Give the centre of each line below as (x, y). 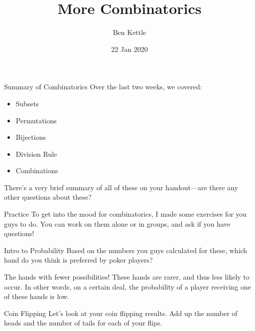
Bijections (31, 137)
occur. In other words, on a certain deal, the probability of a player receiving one (127, 286)
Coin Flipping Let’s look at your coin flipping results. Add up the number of (121, 313)
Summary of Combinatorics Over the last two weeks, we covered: (103, 87)
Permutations (36, 120)
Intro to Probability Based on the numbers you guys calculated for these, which (126, 250)
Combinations (37, 170)
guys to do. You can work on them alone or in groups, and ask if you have (117, 223)
